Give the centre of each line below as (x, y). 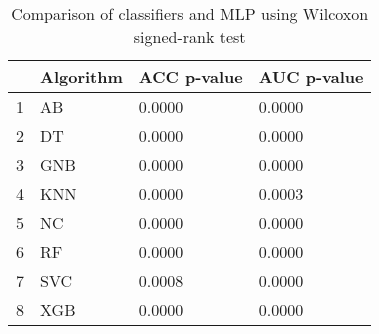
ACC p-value (190, 76)
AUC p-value (311, 76)
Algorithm (81, 76)
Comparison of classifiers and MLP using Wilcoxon (190, 13)
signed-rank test (189, 36)
